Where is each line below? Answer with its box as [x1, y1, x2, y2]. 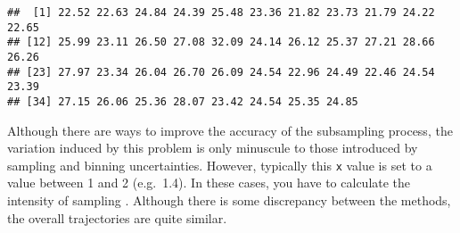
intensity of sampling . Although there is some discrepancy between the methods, [7, 191, 451, 210]
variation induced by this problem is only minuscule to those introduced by [7, 138, 418, 157]
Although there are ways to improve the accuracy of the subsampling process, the [7, 121, 453, 139]
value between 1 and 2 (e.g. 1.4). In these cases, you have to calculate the [7, 173, 411, 192]
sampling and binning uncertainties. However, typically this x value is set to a [7, 155, 432, 174]
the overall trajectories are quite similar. [7, 208, 227, 227]
